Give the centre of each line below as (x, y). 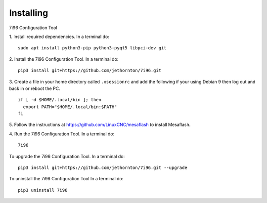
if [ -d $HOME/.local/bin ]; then (60, 100)
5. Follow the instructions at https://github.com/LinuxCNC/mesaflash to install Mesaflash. (100, 125)
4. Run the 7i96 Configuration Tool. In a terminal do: (62, 134)
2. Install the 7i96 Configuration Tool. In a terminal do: (64, 59)
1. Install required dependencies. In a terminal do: (59, 37)
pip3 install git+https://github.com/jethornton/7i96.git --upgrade (103, 168)
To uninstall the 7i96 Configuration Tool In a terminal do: (66, 179)
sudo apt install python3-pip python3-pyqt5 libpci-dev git (92, 48)
